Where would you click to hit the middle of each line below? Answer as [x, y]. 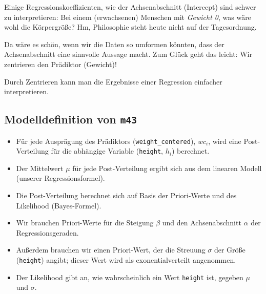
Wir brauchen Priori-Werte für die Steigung [85, 223]
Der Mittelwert [40, 168]
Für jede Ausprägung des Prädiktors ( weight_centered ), [106, 141]
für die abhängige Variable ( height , [107, 151]
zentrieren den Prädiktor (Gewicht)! [60, 64]
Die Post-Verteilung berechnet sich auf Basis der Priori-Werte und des [126, 195]
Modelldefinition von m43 [71, 119]
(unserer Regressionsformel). [60, 178]
